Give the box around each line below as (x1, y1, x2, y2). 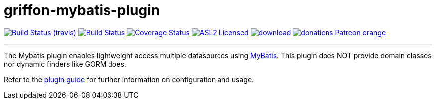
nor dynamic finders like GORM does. (4, 59, 126, 68)
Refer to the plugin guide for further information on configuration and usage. (4, 75, 254, 84)
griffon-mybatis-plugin (4, 2, 160, 19)
